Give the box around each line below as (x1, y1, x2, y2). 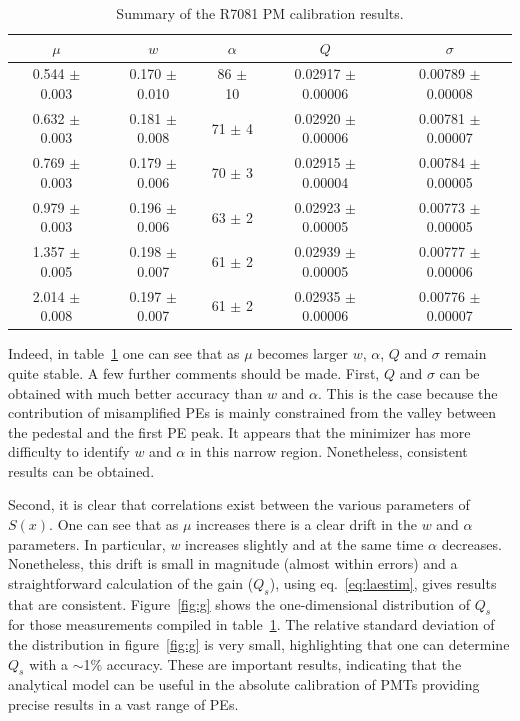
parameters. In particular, (8, 533, 166, 554)
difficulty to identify (8, 441, 130, 462)
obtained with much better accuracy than (8, 382, 263, 403)
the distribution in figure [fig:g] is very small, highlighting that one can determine (8, 634, 510, 655)
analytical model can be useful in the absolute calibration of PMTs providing (8, 674, 480, 695)
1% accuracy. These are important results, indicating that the (83, 653, 462, 674)
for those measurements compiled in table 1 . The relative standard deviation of (8, 614, 495, 635)
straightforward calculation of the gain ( (8, 572, 254, 593)
